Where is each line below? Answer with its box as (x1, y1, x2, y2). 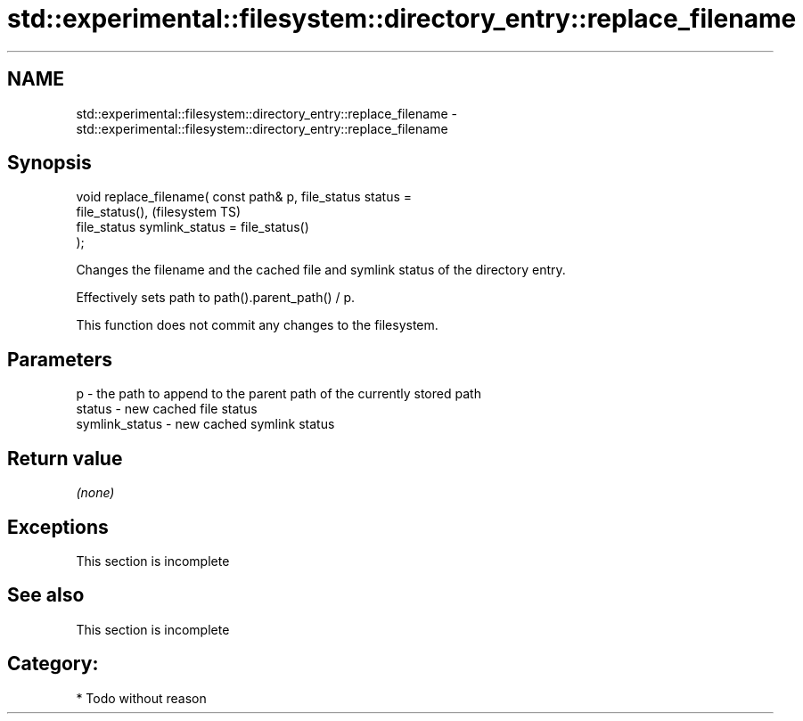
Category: (7, 652, 99, 676)
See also (7, 584, 85, 607)
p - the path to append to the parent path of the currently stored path (76, 386, 481, 402)
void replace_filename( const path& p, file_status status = (76, 189, 413, 205)
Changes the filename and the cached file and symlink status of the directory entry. (76, 262, 566, 278)
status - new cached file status (76, 401, 258, 417)
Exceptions (7, 515, 109, 538)
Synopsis (7, 152, 92, 175)
